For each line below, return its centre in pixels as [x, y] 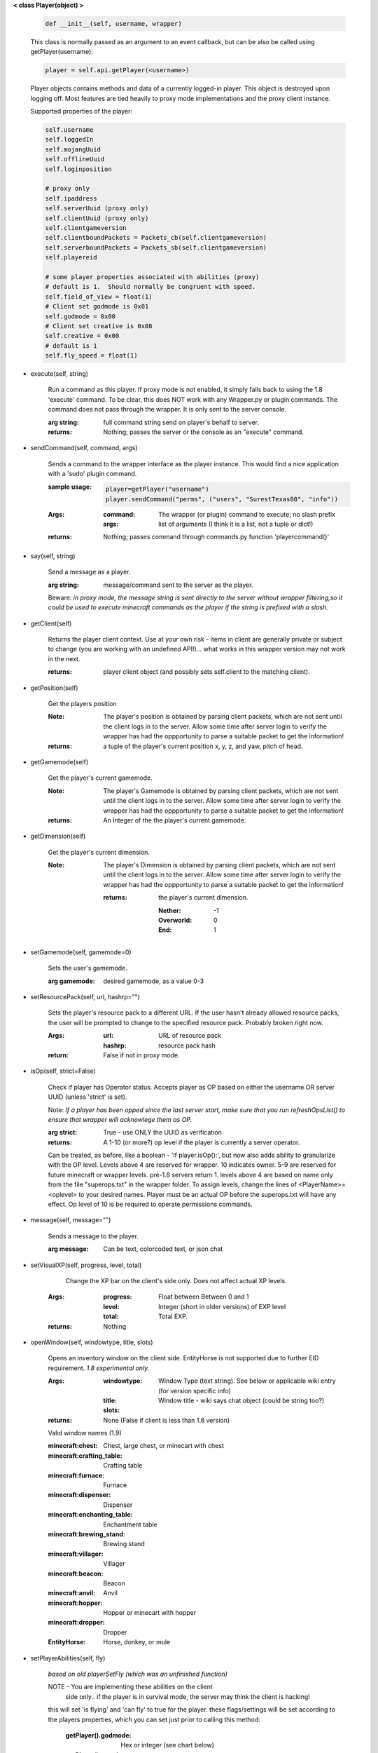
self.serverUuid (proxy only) [97, 208]
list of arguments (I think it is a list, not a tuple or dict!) [236, 524]
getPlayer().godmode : [99, 1735]
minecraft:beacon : [76, 1573]
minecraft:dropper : [76, 1623]
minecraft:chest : [73, 1446]
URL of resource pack [190, 1036]
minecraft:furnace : [76, 1475]
